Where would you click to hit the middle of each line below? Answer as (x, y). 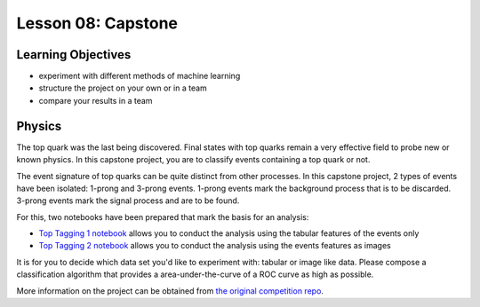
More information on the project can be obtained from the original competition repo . (170, 291)
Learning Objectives (74, 55)
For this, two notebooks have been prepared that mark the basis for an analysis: (163, 216)
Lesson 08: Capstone (97, 23)
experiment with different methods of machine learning (140, 76)
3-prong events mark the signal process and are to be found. (128, 201)
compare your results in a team (96, 100)
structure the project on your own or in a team (123, 88)
